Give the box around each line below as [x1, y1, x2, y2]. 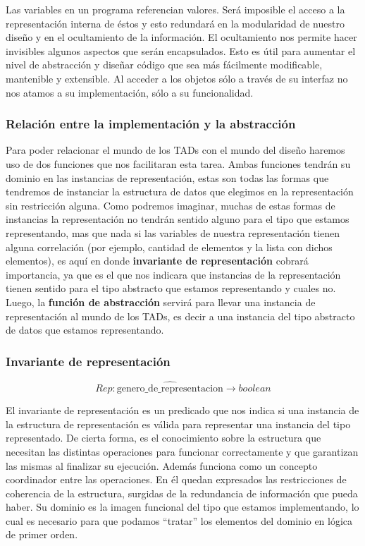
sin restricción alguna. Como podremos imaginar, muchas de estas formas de [6, 198, 335, 212]
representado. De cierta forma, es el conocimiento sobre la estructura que [6, 430, 321, 445]
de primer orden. [6, 527, 78, 542]
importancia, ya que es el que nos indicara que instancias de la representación [6, 267, 341, 281]
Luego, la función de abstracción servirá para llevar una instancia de [6, 294, 316, 309]
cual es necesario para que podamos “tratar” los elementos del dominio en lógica [6, 513, 353, 528]
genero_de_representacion [116, 384, 223, 394]
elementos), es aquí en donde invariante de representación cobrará [6, 253, 309, 268]
